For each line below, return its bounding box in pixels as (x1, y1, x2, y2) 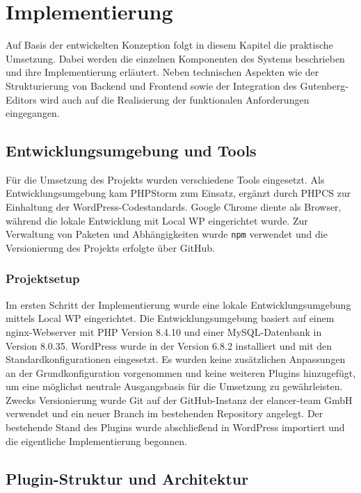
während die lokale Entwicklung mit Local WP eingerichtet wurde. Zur (6, 213, 308, 227)
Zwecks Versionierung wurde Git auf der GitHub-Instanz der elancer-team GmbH (6, 392, 353, 407)
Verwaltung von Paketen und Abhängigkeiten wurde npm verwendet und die (6, 227, 328, 241)
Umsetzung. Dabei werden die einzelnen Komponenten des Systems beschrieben (6, 51, 345, 65)
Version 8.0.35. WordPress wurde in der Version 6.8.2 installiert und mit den (6, 338, 332, 353)
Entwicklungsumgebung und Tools (6, 140, 257, 161)
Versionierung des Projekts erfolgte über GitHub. (6, 240, 215, 254)
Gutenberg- (300, 78, 348, 92)
